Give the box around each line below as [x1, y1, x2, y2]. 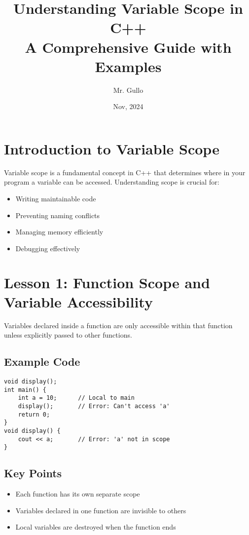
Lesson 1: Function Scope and [4, 272, 210, 292]
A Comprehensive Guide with [25, 37, 232, 57]
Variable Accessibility [4, 291, 153, 311]
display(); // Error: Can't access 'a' [18, 403, 170, 410]
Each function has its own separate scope [15, 489, 140, 499]
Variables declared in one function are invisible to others [15, 505, 186, 515]
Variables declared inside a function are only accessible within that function [4, 320, 233, 330]
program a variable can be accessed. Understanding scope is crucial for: [4, 177, 219, 187]
